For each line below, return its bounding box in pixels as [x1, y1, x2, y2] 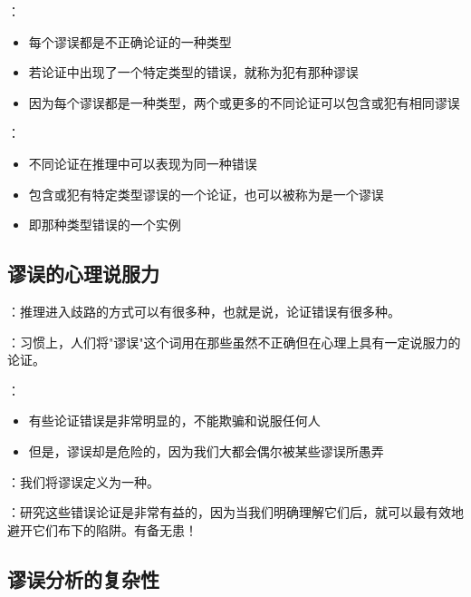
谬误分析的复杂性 [7, 564, 159, 592]
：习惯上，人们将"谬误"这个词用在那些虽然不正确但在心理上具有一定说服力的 [7, 332, 461, 351]
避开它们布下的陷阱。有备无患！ [7, 520, 197, 539]
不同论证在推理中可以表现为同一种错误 [28, 153, 257, 172]
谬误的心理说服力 [7, 259, 159, 288]
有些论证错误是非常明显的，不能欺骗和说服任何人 [28, 411, 321, 430]
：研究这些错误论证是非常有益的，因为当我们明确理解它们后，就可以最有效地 [7, 503, 464, 522]
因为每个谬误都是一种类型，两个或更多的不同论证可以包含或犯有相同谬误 [28, 93, 460, 112]
